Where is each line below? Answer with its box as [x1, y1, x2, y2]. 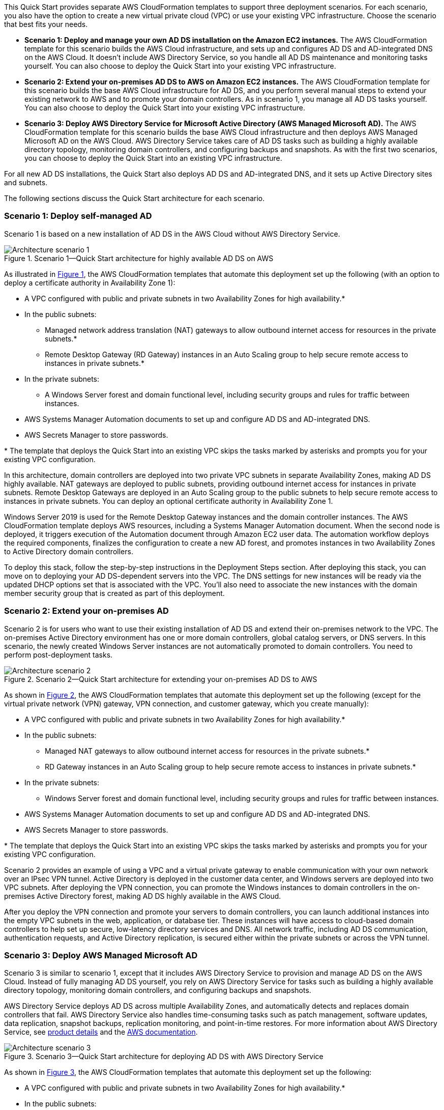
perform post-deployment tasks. [4, 650, 113, 659]
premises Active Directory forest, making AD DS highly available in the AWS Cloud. [4, 891, 281, 900]
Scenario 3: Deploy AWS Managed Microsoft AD [4, 950, 198, 960]
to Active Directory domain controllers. [4, 547, 133, 556]
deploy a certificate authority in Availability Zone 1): [4, 278, 175, 287]
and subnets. [4, 178, 48, 187]
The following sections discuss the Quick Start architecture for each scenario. [4, 194, 265, 203]
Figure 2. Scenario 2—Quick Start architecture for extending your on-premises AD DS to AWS [4, 674, 317, 684]
